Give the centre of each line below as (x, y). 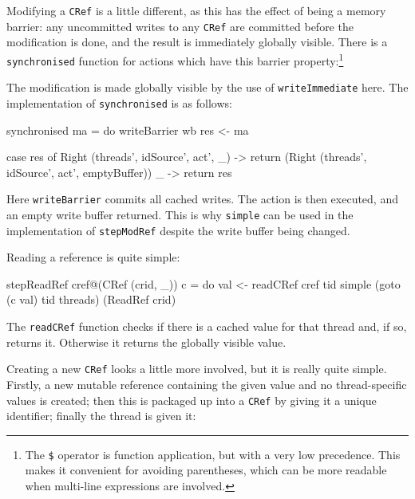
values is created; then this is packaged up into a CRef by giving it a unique (192, 400)
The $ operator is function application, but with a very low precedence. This (213, 454)
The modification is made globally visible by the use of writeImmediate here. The (207, 87)
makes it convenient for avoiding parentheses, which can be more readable (206, 470)
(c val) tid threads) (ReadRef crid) (91, 299)
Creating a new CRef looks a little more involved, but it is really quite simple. (197, 369)
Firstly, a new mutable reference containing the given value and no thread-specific (207, 384)
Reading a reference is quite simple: (93, 257)
